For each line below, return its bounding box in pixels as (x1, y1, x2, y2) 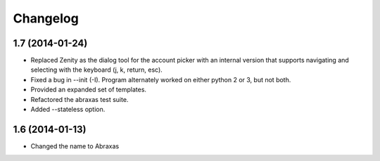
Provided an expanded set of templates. (30, 85, 147, 94)
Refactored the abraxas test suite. (30, 95, 129, 103)
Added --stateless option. (30, 105, 106, 114)
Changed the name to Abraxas (30, 141, 120, 150)
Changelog (13, 11, 79, 26)
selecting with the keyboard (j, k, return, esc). (30, 65, 163, 74)
